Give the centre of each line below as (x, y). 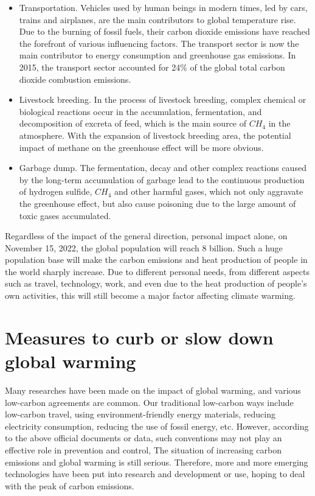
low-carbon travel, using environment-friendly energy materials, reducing (140, 414)
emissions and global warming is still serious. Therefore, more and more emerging (157, 462)
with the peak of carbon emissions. (70, 485)
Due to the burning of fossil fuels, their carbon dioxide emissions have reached (164, 31)
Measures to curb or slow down (139, 337)
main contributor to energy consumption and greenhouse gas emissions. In (157, 55)
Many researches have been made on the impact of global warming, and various (153, 390)
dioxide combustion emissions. (75, 79)
